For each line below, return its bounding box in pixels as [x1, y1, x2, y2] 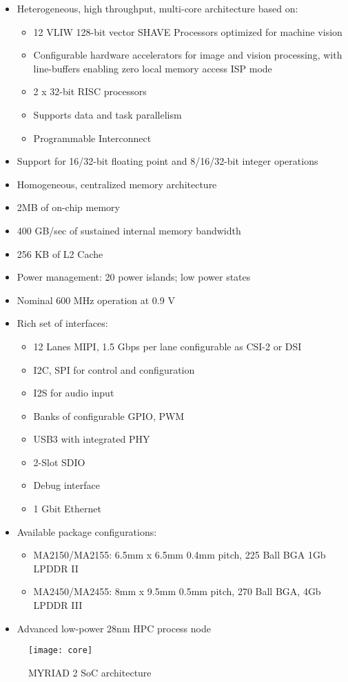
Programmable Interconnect [33, 130, 152, 145]
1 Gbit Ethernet [33, 501, 101, 516]
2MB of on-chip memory [17, 200, 120, 214]
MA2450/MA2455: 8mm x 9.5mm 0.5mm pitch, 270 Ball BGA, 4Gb [33, 584, 321, 599]
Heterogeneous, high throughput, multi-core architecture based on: [17, 1, 298, 15]
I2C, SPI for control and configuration [33, 362, 195, 377]
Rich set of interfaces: [17, 316, 108, 330]
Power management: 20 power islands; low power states [17, 270, 251, 284]
